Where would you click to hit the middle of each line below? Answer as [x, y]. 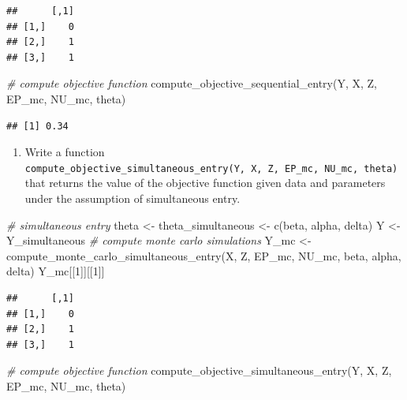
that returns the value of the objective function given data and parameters [205, 183]
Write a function [65, 152]
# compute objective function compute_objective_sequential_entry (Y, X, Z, [192, 83]
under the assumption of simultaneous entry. [133, 198]
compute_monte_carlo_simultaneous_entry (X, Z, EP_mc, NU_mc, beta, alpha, [204, 255]
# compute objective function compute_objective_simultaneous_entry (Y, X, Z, [199, 370]
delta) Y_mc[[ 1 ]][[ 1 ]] [56, 271]
